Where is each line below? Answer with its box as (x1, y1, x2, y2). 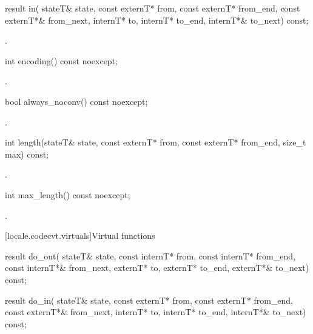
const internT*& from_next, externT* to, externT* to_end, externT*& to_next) (5, 261, 309, 274)
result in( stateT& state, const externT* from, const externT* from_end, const (5, 2, 300, 14)
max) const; (5, 147, 49, 160)
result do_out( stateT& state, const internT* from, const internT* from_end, (5, 249, 295, 262)
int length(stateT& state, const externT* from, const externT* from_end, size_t (5, 136, 306, 149)
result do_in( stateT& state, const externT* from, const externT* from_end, (5, 293, 294, 306)
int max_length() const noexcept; (5, 188, 130, 201)
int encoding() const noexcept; (5, 54, 118, 67)
